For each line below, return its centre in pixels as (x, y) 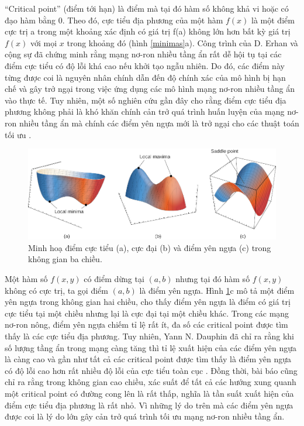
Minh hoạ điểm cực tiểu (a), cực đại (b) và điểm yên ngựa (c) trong (150, 247)
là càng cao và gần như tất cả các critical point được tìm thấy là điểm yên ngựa (148, 359)
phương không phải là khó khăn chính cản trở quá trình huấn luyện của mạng (145, 111)
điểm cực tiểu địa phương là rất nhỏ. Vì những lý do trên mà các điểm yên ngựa (149, 405)
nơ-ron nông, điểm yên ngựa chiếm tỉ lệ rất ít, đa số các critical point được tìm (146, 324)
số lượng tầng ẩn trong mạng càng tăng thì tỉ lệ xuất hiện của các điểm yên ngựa (151, 347)
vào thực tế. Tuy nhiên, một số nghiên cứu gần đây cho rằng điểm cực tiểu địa (146, 100)
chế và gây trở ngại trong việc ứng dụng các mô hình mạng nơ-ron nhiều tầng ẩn (150, 89)
